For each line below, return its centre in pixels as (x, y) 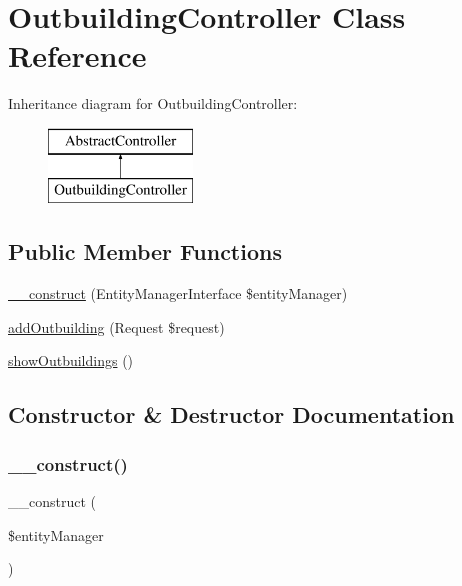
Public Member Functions (145, 251)
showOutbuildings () (71, 360)
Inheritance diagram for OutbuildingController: (153, 103)
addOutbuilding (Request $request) (116, 326)
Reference (77, 55)
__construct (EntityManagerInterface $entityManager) (178, 293)
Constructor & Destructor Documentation (231, 414)
